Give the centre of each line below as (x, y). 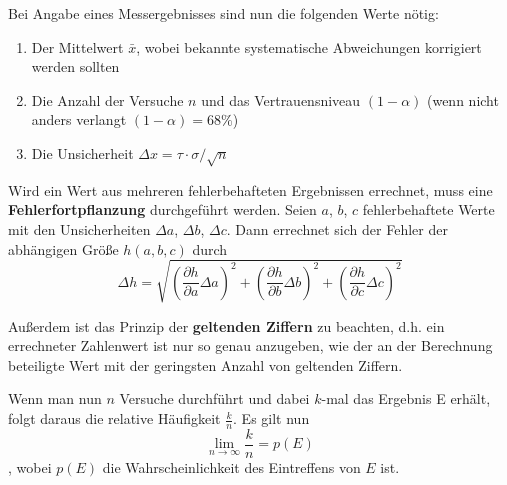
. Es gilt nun (271, 418)
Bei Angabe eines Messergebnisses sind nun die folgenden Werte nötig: (223, 13)
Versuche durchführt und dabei (214, 398)
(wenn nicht (462, 99)
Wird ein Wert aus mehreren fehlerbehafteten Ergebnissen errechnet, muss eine (250, 189)
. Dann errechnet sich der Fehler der (337, 228)
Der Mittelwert (77, 46)
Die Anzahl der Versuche (107, 99)
